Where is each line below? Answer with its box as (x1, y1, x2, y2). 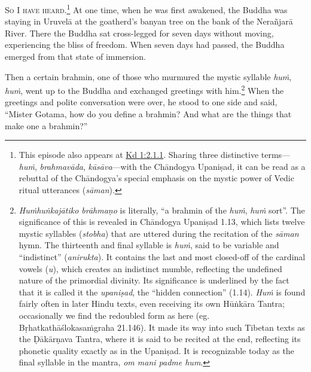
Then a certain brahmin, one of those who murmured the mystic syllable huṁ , (5, 70, 292, 83)
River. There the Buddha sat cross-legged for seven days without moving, (5, 26, 274, 39)
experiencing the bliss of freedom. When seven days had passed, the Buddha (5, 38, 285, 51)
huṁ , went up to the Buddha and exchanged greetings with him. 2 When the (5, 83, 284, 96)
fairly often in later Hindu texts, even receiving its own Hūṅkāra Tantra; (19, 297, 285, 310)
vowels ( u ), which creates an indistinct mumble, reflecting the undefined (19, 262, 282, 275)
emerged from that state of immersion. (5, 50, 146, 63)
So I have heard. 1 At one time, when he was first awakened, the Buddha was (5, 2, 288, 16)
